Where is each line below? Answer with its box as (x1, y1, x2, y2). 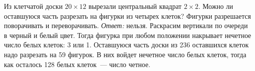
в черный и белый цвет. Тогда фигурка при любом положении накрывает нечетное (4, 30, 252, 40)
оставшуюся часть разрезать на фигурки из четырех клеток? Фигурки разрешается (4, 10, 251, 21)
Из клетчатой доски (4, 1, 63, 11)
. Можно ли (198, 1, 233, 11)
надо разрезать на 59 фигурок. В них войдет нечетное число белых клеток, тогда (4, 49, 247, 59)
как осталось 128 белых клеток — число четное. (4, 59, 150, 69)
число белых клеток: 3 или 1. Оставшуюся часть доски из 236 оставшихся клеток (4, 39, 249, 50)
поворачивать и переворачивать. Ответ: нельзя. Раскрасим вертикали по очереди (4, 20, 248, 31)
